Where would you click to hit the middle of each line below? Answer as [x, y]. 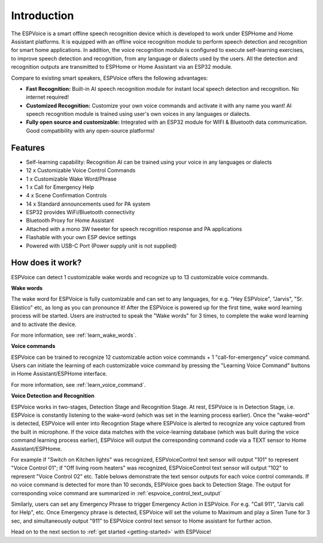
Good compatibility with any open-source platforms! [90, 130]
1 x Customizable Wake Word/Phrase [71, 179]
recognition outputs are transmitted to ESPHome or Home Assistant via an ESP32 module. [122, 67]
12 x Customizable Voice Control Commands [81, 170]
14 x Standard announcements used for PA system [88, 204]
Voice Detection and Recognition [53, 396]
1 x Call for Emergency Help [60, 187]
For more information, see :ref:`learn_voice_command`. [78, 385]
